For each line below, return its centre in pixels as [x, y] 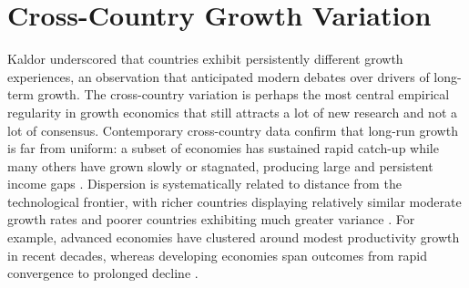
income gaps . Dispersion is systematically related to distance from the [204, 184]
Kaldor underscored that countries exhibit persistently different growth [205, 59]
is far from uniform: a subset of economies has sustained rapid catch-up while [223, 148]
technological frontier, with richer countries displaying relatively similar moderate [234, 201]
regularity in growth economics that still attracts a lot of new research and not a [233, 112]
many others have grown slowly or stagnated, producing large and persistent [220, 165]
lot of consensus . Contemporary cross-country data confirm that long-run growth [233, 130]
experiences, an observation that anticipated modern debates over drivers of [219, 76]
